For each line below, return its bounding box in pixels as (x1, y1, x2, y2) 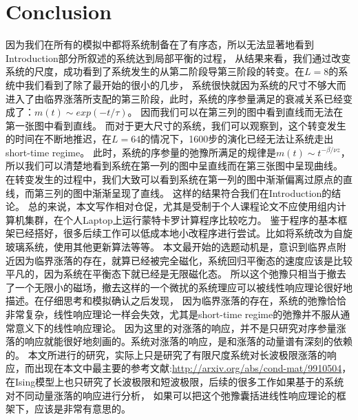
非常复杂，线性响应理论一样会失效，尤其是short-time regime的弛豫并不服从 (6, 307, 341, 321)
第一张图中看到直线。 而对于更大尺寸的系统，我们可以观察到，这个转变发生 (6, 118, 346, 132)
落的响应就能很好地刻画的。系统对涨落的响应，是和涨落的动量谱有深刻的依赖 (6, 334, 352, 348)
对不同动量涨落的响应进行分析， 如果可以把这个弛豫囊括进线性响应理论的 (6, 388, 337, 402)
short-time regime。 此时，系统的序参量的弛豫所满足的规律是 (6, 145, 276, 159)
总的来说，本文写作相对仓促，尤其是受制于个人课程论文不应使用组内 (28, 199, 337, 213)
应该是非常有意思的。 (34, 401, 131, 416)
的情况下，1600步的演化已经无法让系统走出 (140, 132, 334, 146)
